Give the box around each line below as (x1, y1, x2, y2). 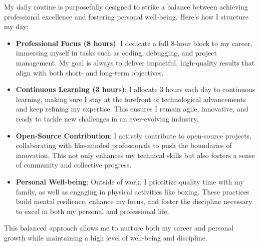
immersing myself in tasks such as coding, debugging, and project (16, 47, 217, 58)
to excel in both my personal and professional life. (16, 205, 169, 216)
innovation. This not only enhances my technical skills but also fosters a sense (16, 149, 255, 160)
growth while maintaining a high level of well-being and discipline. (4, 232, 207, 242)
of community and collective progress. (16, 159, 132, 170)
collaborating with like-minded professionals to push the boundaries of (16, 140, 232, 150)
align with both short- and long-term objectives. (16, 67, 164, 77)
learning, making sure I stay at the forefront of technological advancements (16, 93, 246, 104)
